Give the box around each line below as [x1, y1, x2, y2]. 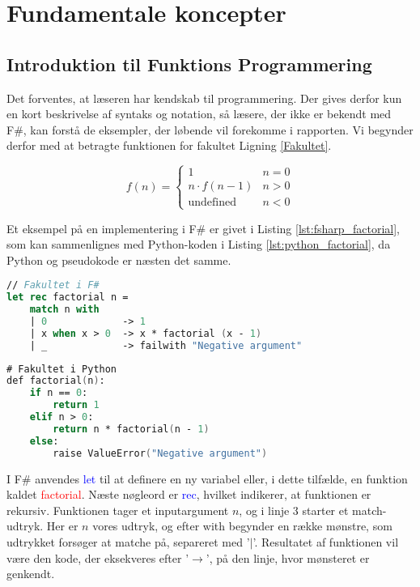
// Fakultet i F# [6, 279, 100, 291]
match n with [29, 304, 100, 316]
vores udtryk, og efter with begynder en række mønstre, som [92, 517, 392, 534]
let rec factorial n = [6, 291, 129, 304]
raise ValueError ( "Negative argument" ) [53, 447, 268, 459]
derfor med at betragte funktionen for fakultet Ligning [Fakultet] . [6, 137, 332, 154]
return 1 [53, 399, 100, 411]
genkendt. [6, 565, 55, 582]
